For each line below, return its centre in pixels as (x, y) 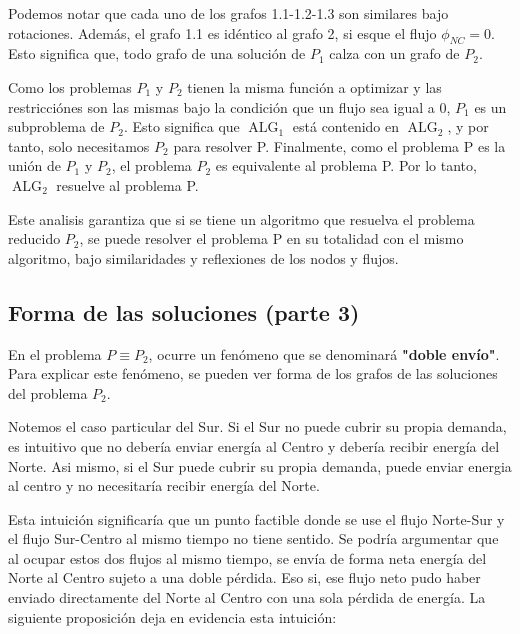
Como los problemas (70, 86)
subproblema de (56, 126)
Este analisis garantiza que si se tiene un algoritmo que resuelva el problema (241, 218)
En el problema (55, 353)
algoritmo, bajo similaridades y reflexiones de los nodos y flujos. (203, 257)
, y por (468, 126)
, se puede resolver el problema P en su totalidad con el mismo (271, 238)
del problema (48, 392)
